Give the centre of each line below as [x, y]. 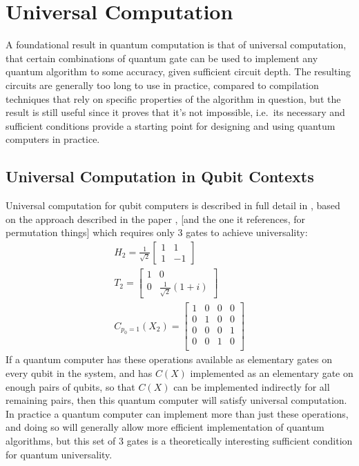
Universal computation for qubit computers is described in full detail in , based [173, 205]
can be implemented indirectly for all [252, 386]
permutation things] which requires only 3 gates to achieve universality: [157, 232]
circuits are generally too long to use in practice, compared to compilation [162, 85]
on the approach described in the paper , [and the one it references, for [156, 219]
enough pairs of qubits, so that [70, 386]
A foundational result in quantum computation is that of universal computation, [176, 45]
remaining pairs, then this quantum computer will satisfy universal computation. [176, 400]
